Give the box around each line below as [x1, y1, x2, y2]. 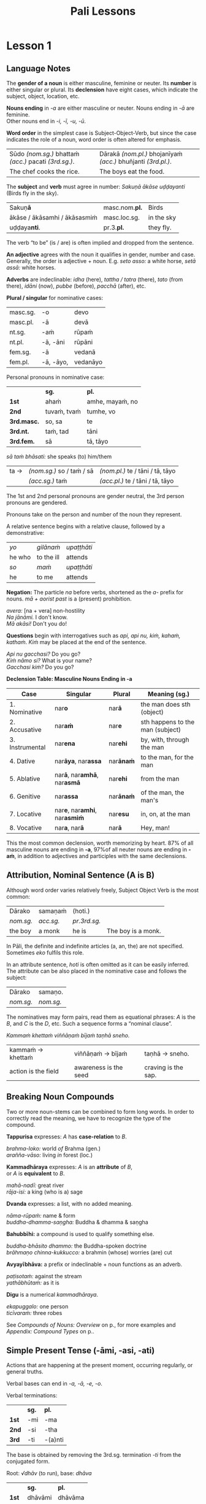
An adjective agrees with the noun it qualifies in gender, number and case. [6, 251, 196, 258]
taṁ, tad [45, 428, 69, 435]
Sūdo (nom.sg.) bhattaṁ [9, 150, 80, 158]
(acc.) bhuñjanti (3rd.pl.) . [99, 158, 172, 166]
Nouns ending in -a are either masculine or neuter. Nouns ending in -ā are [6, 104, 195, 112]
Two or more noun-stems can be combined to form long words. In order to [6, 1108, 194, 1115]
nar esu [108, 810, 129, 818]
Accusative [9, 726, 42, 734]
